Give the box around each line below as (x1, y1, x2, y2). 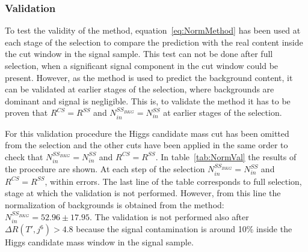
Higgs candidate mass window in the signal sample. (5, 236, 194, 248)
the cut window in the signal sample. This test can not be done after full (5, 47, 273, 60)
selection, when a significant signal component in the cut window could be (5, 59, 279, 71)
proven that (5, 106, 48, 119)
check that (5, 150, 43, 163)
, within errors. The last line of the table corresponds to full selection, (45, 175, 302, 187)
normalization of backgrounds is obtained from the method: (5, 199, 224, 211)
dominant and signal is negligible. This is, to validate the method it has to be (5, 94, 291, 107)
